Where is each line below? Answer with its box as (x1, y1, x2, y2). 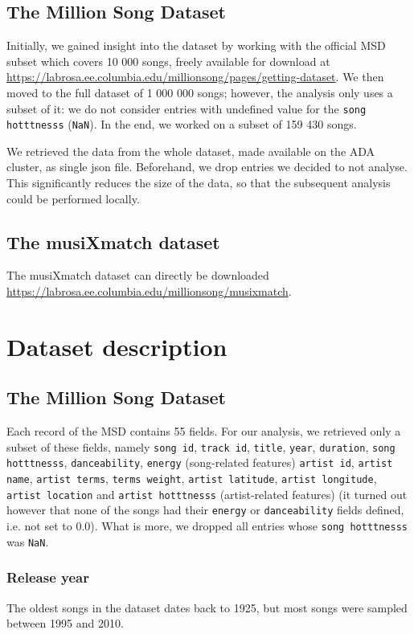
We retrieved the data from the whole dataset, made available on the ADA (6, 142, 375, 159)
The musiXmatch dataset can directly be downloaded (6, 267, 269, 284)
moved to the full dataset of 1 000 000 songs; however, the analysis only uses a (6, 84, 393, 100)
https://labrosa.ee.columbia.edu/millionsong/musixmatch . (6, 283, 292, 300)
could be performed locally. (6, 190, 140, 207)
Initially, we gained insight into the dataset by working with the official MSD (6, 37, 386, 54)
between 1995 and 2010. (6, 615, 124, 632)
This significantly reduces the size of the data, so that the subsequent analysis (6, 174, 391, 191)
